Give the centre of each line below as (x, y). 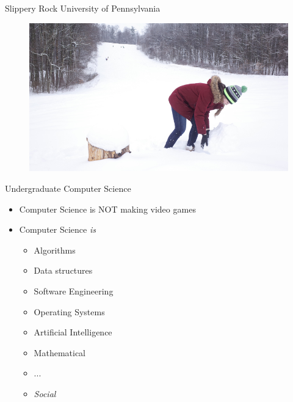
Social (45, 393)
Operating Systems (69, 311)
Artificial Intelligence (73, 332)
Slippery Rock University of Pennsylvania (83, 8)
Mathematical (60, 352)
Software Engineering (74, 291)
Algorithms (55, 250)
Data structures (63, 270)
